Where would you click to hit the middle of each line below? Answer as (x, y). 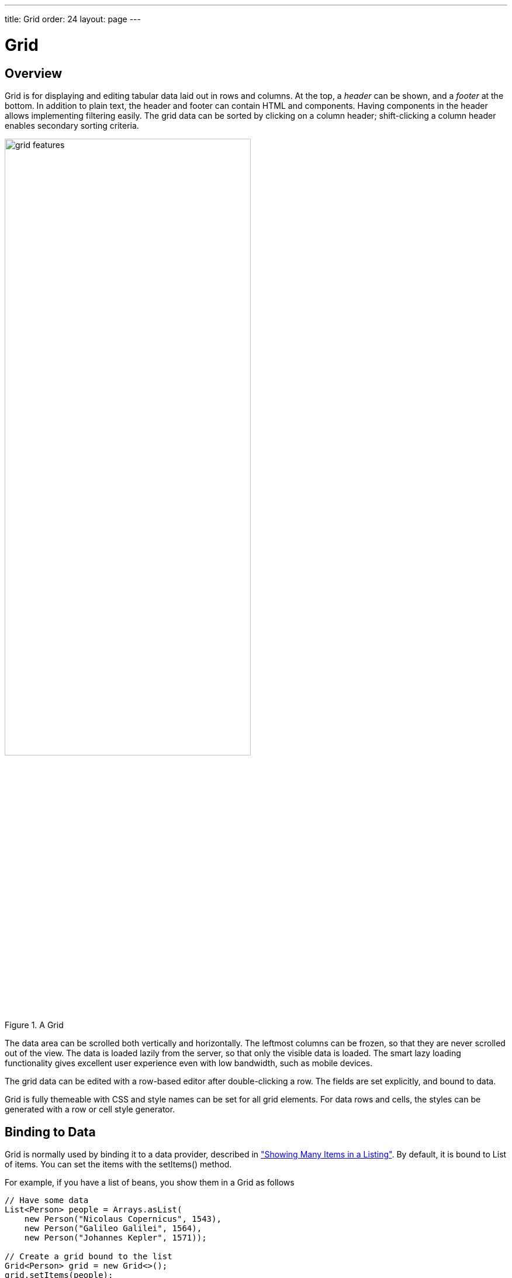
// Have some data (47, 1200)
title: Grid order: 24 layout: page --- (73, 19)
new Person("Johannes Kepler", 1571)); (115, 1238)
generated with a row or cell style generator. (90, 1109)
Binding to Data (50, 1132)
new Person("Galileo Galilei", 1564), (113, 1229)
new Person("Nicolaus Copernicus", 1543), (123, 1219)
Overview (34, 73)
